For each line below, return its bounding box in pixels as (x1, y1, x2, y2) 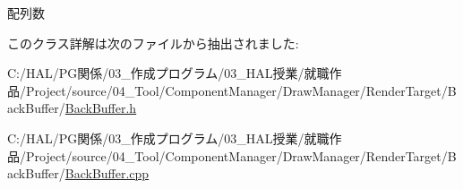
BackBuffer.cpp (64, 164, 150, 183)
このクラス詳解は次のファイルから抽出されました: (7, 33, 299, 52)
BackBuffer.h (64, 99, 137, 117)
